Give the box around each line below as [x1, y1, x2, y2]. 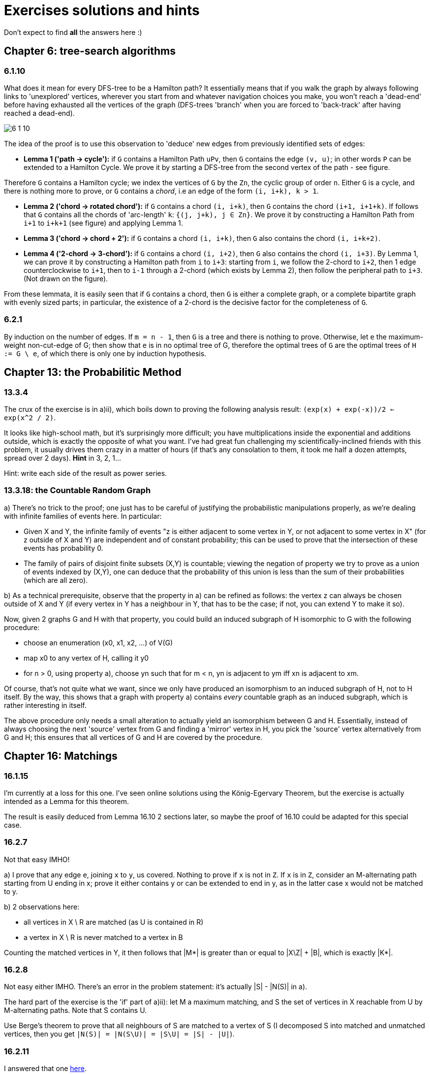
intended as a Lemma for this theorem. [4, 797, 129, 805]
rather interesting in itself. [4, 701, 87, 709]
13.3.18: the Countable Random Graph [4, 485, 151, 496]
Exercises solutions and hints [4, 2, 200, 19]
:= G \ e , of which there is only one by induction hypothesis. [4, 349, 207, 358]
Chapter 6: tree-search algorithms [4, 45, 176, 58]
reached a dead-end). [4, 108, 75, 117]
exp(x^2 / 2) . [4, 413, 56, 422]
